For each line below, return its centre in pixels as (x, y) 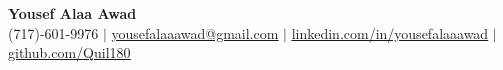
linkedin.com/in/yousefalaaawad (390, 32)
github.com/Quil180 (69, 52)
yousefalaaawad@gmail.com (195, 32)
